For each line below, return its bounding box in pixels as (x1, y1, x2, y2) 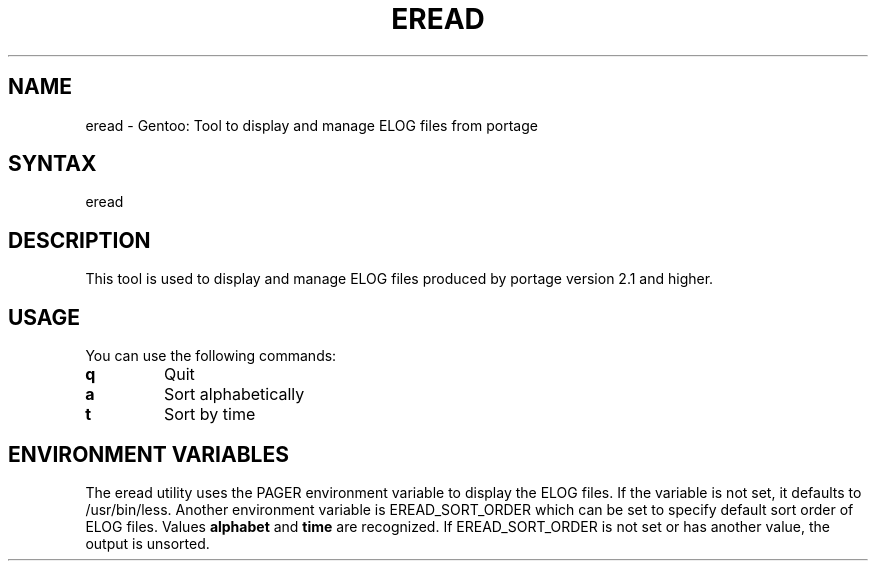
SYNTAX (8, 151, 97, 177)
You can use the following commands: (85, 347, 337, 365)
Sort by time (163, 404, 256, 425)
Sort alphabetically (163, 384, 305, 405)
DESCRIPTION (8, 227, 151, 253)
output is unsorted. (85, 534, 210, 552)
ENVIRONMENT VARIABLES (8, 441, 289, 467)
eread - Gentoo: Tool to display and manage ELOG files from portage (85, 116, 538, 134)
